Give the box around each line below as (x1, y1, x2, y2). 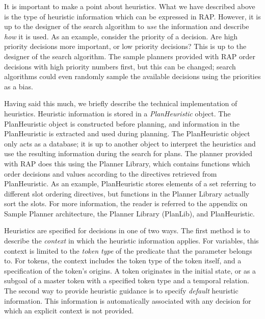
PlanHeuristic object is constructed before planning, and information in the (4, 118, 240, 129)
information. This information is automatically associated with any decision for (4, 295, 251, 306)
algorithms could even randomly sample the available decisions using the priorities (4, 71, 261, 82)
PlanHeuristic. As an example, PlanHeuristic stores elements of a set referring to (4, 178, 256, 189)
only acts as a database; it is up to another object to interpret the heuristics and (4, 138, 256, 149)
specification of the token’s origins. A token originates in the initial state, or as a (4, 265, 256, 276)
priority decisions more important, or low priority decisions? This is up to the (4, 41, 247, 52)
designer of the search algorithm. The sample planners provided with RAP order (4, 51, 255, 61)
